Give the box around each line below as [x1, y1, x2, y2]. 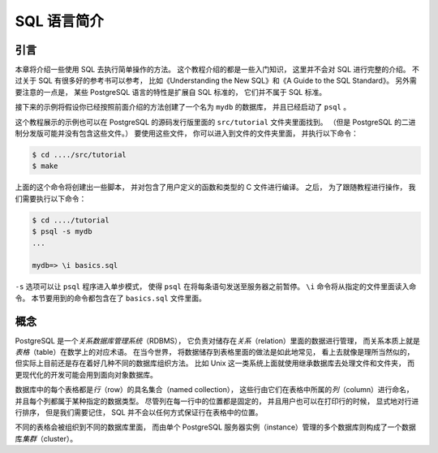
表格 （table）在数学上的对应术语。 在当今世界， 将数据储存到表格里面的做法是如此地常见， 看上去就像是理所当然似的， [15, 347, 414, 356]
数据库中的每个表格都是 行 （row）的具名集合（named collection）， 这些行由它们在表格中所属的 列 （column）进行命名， [15, 385, 414, 395]
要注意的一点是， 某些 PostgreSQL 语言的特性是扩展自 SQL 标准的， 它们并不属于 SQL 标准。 [15, 87, 327, 97]
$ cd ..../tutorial [32, 215, 109, 225]
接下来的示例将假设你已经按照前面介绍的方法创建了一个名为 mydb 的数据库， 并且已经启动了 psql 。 [15, 102, 351, 112]
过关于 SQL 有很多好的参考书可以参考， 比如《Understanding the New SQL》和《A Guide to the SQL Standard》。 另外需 [15, 75, 417, 85]
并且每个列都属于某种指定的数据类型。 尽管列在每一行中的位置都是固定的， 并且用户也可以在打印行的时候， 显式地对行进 [15, 396, 419, 406]
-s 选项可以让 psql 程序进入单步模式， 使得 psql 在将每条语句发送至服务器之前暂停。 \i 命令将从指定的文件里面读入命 [15, 282, 417, 291]
